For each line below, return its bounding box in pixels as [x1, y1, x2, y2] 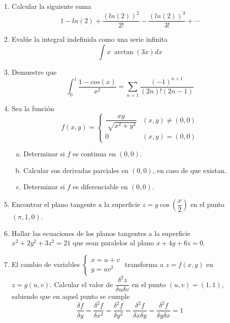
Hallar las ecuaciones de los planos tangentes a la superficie [11, 228, 191, 238]
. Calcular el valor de [50, 279, 113, 289]
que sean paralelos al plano [72, 237, 154, 248]
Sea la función [11, 103, 54, 113]
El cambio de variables [11, 259, 80, 269]
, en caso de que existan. [153, 165, 227, 175]
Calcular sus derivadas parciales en [23, 165, 129, 175]
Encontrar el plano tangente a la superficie [11, 199, 140, 209]
